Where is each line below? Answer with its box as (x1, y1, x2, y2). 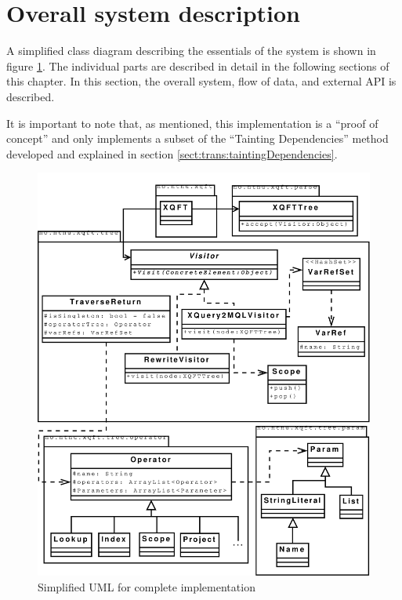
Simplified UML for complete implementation (38, 578, 255, 595)
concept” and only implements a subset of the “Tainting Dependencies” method (6, 130, 389, 147)
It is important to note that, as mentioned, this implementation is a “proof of (6, 115, 378, 131)
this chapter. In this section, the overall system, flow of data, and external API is (6, 73, 397, 89)
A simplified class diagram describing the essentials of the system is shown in (6, 42, 376, 59)
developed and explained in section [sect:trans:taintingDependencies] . (6, 145, 338, 162)
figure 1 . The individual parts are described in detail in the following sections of (6, 57, 389, 74)
